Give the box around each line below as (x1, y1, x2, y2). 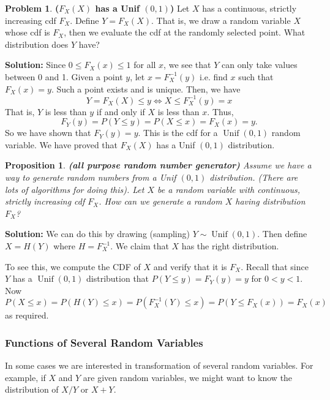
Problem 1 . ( (5, 2, 59, 14)
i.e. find (199, 70, 228, 83)
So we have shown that (5, 126, 91, 139)
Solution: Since (5, 58, 66, 71)
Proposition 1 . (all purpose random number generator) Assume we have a (5, 159, 312, 172)
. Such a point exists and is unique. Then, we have (51, 82, 241, 95)
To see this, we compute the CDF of (5, 260, 141, 273)
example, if (5, 371, 46, 383)
